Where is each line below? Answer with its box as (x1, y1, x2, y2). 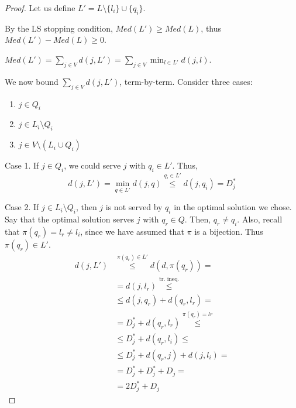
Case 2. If (5, 201, 39, 213)
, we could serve (64, 159, 121, 172)
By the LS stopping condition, (5, 22, 113, 34)
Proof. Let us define (5, 2, 75, 13)
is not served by (105, 201, 163, 213)
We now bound (5, 75, 58, 87)
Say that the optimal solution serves (5, 213, 135, 225)
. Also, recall (237, 213, 283, 225)
